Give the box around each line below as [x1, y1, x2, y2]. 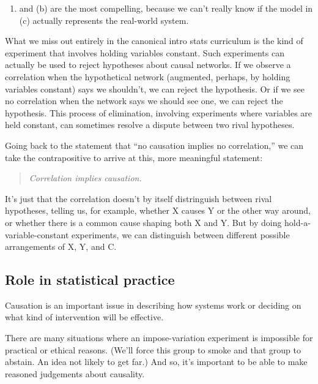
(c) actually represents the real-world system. [19, 13, 189, 26]
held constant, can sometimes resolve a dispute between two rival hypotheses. [5, 118, 295, 131]
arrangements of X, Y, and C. [5, 240, 117, 253]
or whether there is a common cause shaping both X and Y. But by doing [5, 216, 282, 228]
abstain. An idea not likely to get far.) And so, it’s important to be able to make [5, 355, 308, 368]
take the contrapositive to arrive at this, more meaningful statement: [5, 151, 263, 164]
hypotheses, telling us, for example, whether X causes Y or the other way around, [5, 204, 311, 217]
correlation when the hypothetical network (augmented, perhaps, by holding [5, 70, 290, 83]
